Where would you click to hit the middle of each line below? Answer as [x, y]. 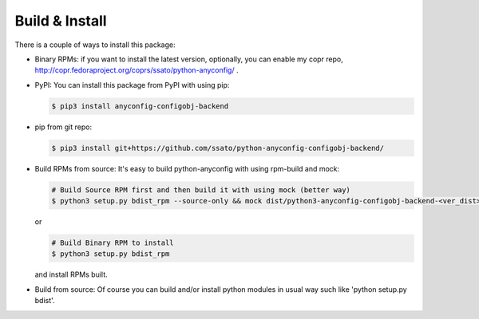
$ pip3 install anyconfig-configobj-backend [140, 106]
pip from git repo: [63, 127]
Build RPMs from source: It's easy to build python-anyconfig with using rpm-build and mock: [187, 168]
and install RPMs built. [71, 274]
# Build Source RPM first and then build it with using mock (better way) [201, 190]
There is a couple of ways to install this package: [95, 45]
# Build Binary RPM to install [113, 243]
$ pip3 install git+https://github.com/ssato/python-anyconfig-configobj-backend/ [218, 148]
